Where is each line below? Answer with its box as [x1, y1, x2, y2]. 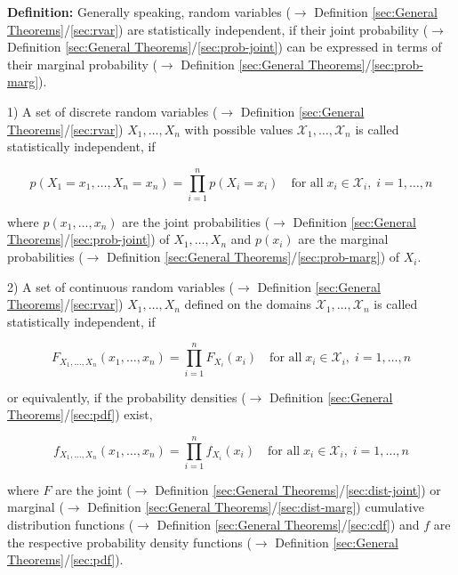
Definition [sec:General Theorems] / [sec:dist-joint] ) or [155, 480, 441, 498]
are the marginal [298, 230, 389, 248]
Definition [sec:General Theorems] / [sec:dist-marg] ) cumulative [87, 498, 424, 516]
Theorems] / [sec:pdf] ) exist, [7, 405, 153, 424]
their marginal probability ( [7, 54, 157, 73]
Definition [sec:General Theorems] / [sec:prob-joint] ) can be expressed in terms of [7, 37, 442, 56]
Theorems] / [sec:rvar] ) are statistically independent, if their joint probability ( [7, 20, 429, 38]
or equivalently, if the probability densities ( [7, 387, 246, 406]
